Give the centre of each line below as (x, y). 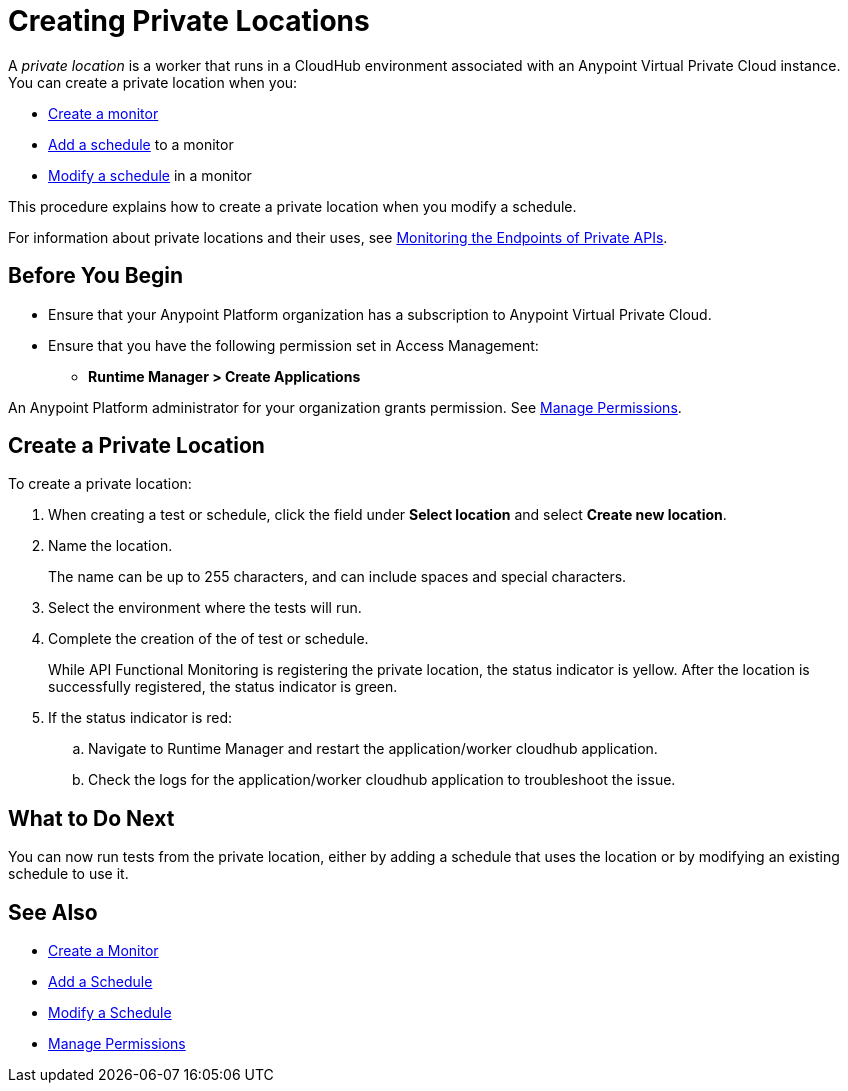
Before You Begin (96, 276)
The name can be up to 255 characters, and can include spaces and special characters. (337, 577)
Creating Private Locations (189, 21)
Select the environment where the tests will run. (205, 608)
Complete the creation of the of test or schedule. (208, 639)
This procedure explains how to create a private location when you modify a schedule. (292, 206)
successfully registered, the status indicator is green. (223, 687)
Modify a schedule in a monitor (150, 175)
